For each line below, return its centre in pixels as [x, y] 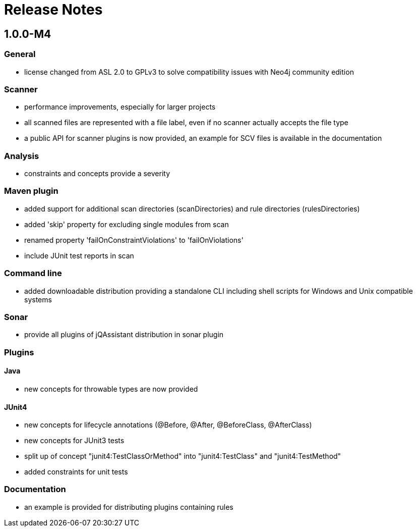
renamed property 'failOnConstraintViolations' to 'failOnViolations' [134, 240]
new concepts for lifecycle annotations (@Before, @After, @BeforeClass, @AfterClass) [168, 425]
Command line [33, 273]
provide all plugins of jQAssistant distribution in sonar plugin [124, 335]
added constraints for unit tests [76, 472]
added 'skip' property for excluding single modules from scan [127, 224]
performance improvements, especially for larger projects [120, 107]
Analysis [22, 156]
